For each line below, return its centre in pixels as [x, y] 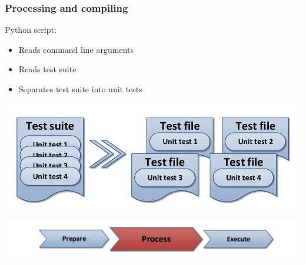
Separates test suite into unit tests [80, 89]
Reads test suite [47, 69]
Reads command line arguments [76, 49]
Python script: [31, 30]
